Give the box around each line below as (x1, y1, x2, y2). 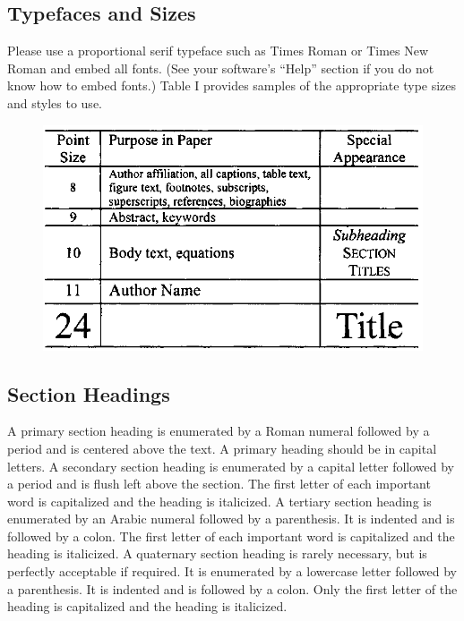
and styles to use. (7, 93, 102, 112)
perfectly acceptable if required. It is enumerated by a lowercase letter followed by (7, 562, 458, 581)
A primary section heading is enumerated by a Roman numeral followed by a (7, 421, 430, 440)
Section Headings (7, 379, 170, 407)
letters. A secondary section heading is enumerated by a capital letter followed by (7, 456, 454, 475)
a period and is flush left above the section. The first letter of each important (7, 474, 431, 493)
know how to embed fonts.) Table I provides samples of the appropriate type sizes (7, 76, 457, 95)
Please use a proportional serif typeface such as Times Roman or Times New (7, 41, 429, 60)
